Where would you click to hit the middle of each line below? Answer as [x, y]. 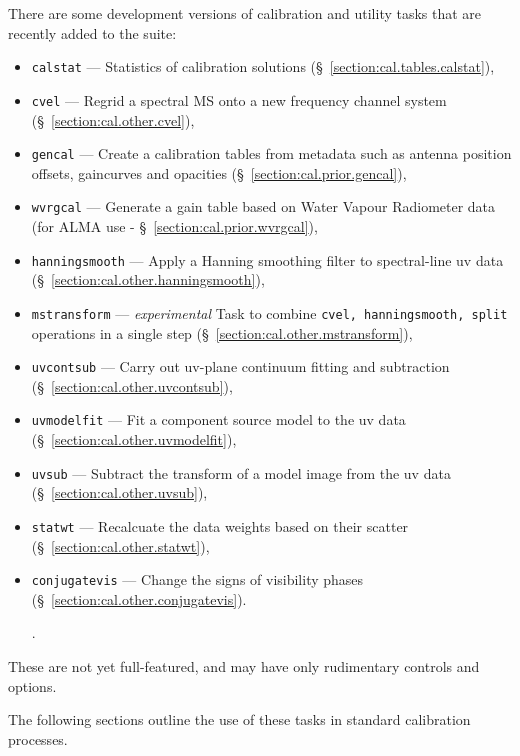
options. [32, 685]
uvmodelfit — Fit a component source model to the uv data [218, 419]
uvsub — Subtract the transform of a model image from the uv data [241, 472]
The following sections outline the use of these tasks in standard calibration [239, 719]
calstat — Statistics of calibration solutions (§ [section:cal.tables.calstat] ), [263, 66]
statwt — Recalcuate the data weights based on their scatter [220, 525]
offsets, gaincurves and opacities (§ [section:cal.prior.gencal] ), [219, 172]
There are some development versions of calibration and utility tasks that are [245, 13]
